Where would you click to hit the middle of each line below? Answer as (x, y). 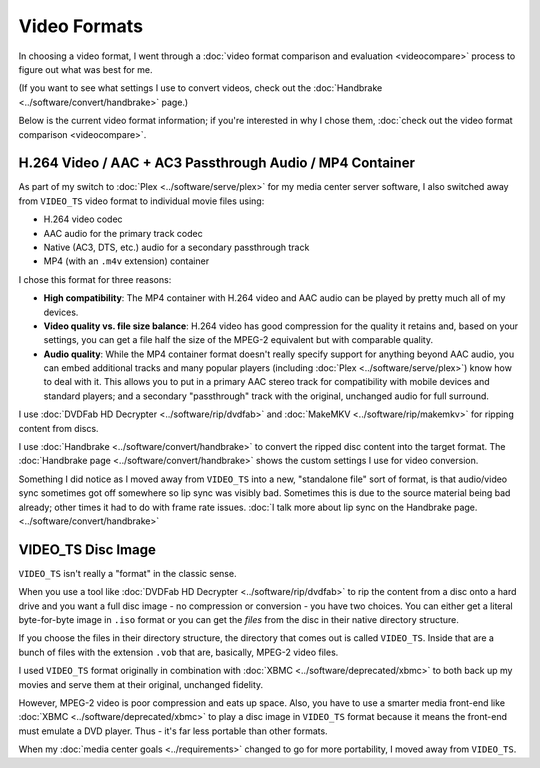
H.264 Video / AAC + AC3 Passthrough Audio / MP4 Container (216, 163)
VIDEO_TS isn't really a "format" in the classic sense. (127, 573)
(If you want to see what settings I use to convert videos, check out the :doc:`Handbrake (200, 88)
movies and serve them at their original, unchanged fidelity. (141, 684)
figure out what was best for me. (85, 69)
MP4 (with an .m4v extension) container (126, 261)
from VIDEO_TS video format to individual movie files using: (141, 201)
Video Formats (81, 26)
